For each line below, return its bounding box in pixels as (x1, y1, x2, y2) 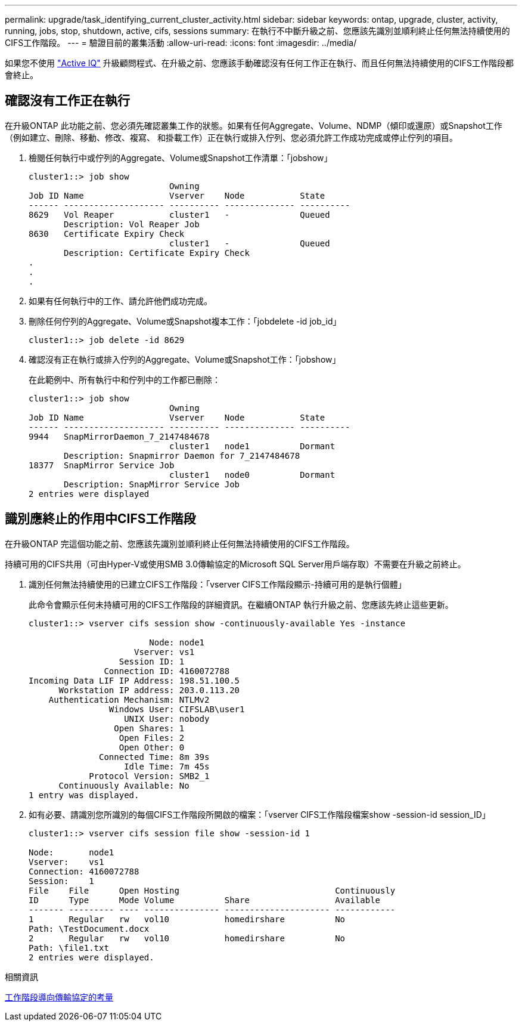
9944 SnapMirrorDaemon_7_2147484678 (29, 431, 210, 441)
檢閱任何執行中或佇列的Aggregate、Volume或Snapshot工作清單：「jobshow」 (29, 152, 333, 163)
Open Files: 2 (119, 733, 185, 743)
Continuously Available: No (58, 780, 189, 790)
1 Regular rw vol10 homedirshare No (29, 914, 346, 924)
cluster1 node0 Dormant (169, 469, 335, 480)
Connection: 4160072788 (29, 866, 139, 876)
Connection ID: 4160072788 (104, 666, 230, 676)
